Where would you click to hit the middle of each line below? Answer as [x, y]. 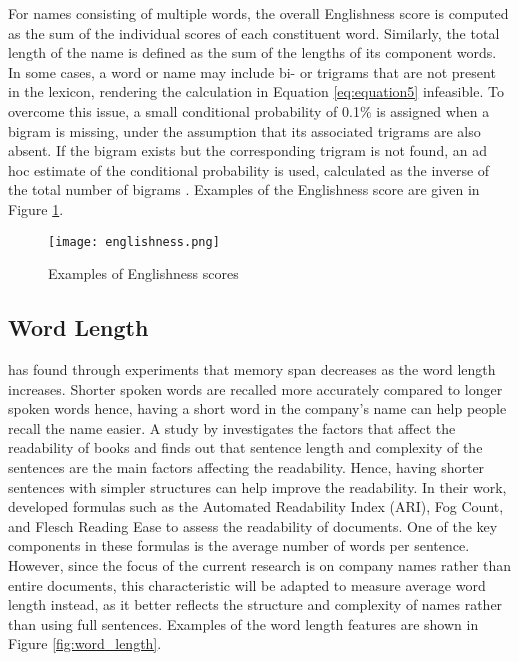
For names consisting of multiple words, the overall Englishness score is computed [258, 13]
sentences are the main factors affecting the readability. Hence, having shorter [246, 466]
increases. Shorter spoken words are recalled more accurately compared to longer [255, 388]
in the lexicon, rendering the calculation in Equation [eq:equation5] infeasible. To [256, 91]
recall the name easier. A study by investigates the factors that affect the [232, 427]
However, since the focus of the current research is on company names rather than [260, 564]
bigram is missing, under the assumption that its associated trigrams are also [244, 130]
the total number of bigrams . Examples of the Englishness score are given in [244, 189]
